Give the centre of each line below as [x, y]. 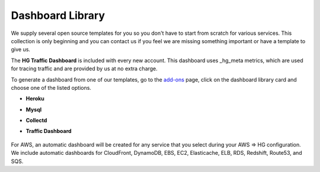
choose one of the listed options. [51, 87]
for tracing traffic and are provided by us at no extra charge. [84, 69]
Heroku [35, 99]
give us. [21, 50]
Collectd [36, 121]
